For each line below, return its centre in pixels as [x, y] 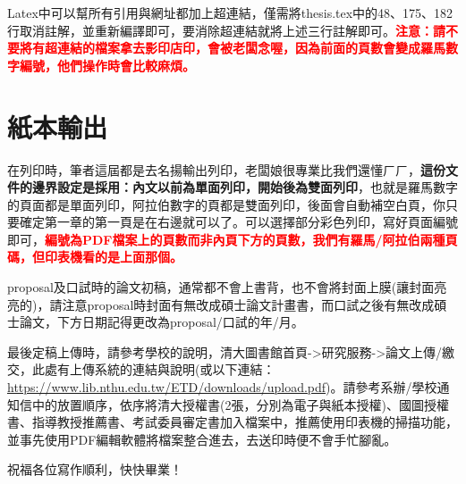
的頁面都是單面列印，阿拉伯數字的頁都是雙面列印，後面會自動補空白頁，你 [226, 204]
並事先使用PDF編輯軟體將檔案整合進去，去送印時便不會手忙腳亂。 [202, 439]
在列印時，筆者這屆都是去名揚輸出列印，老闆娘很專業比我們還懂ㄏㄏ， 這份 [226, 169]
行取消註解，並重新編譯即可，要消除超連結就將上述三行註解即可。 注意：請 [226, 30]
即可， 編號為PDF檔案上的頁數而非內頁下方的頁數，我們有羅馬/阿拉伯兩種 [226, 239]
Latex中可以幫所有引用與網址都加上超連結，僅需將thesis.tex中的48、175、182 [230, 13]
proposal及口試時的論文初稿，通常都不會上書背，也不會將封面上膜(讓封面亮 [227, 287]
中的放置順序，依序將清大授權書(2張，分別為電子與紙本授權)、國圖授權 [240, 404]
